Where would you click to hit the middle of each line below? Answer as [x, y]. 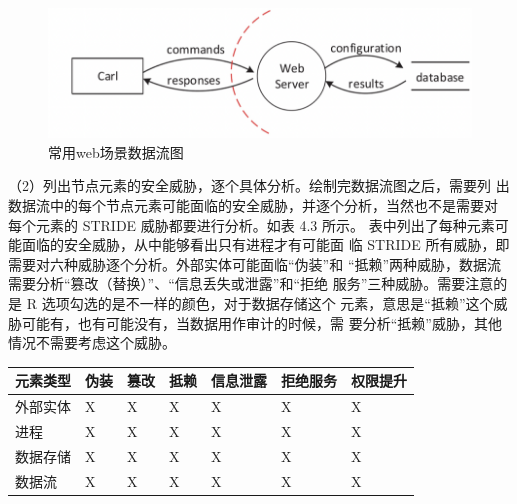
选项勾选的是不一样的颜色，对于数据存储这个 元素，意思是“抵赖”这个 [267, 303]
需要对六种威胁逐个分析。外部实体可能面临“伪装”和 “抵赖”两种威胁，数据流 [255, 263]
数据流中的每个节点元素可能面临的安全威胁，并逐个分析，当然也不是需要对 [253, 205]
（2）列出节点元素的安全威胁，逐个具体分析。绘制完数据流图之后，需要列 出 [259, 185]
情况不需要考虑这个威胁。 [92, 342]
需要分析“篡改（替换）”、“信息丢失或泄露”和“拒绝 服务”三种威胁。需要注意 [251, 283]
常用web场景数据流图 [116, 151]
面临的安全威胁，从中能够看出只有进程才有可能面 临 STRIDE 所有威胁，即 [265, 244]
